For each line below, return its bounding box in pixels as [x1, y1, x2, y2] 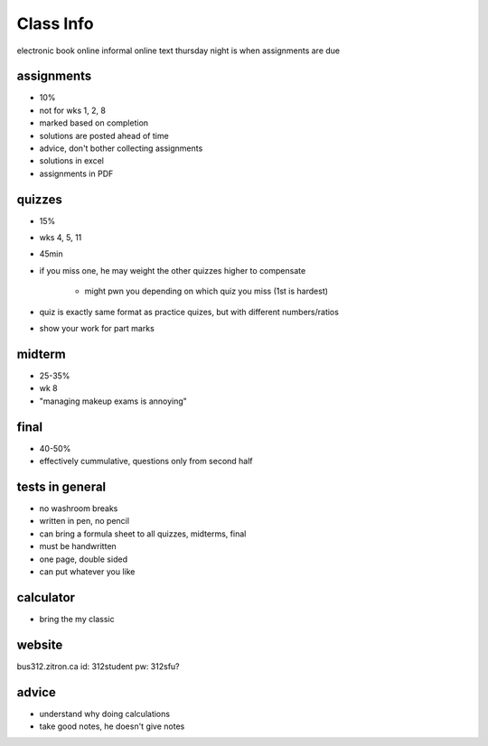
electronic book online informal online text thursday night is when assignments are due [16, 45, 341, 56]
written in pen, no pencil [39, 516, 130, 527]
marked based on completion [39, 117, 149, 128]
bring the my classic [39, 613, 115, 624]
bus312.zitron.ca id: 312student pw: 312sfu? [16, 660, 180, 672]
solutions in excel [39, 155, 104, 166]
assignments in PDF [39, 168, 114, 179]
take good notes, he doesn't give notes [39, 721, 185, 732]
